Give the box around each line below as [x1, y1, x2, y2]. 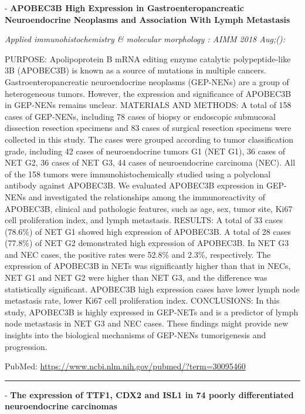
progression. [5, 340, 48, 352]
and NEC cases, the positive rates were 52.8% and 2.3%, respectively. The [5, 248, 271, 260]
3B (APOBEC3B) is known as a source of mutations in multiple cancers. [5, 64, 266, 76]
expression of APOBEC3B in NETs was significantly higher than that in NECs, [5, 260, 291, 272]
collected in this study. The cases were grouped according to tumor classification [5, 133, 294, 145]
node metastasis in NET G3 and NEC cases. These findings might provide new [5, 317, 289, 329]
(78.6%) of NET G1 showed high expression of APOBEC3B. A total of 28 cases [5, 225, 291, 237]
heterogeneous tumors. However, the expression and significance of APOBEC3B [5, 87, 292, 99]
